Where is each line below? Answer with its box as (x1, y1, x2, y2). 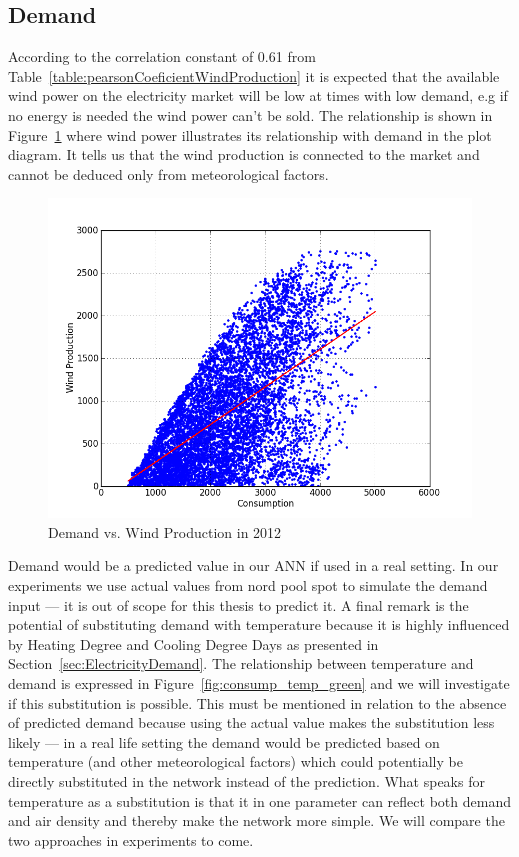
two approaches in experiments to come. (8, 829, 254, 850)
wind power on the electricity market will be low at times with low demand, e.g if (8, 85, 508, 106)
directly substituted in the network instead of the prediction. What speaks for (8, 771, 485, 792)
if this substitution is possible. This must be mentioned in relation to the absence (8, 692, 507, 713)
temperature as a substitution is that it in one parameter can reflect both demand (8, 790, 511, 811)
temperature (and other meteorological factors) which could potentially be (8, 751, 463, 772)
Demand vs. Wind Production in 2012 (48, 521, 282, 542)
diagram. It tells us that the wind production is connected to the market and (8, 144, 480, 165)
